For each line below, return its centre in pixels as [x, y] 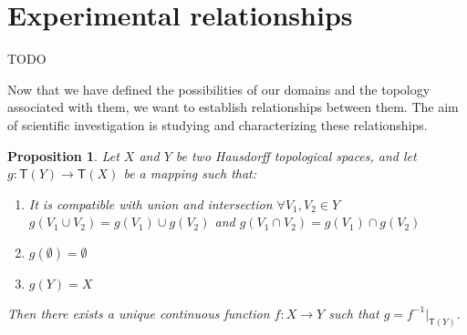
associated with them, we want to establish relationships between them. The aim [233, 107]
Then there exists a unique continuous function [139, 313]
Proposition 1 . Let [63, 155]
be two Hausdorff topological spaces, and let [296, 155]
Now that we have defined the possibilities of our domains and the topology [219, 89]
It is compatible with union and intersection [150, 203]
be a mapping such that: [190, 173]
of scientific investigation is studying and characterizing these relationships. [218, 124]
